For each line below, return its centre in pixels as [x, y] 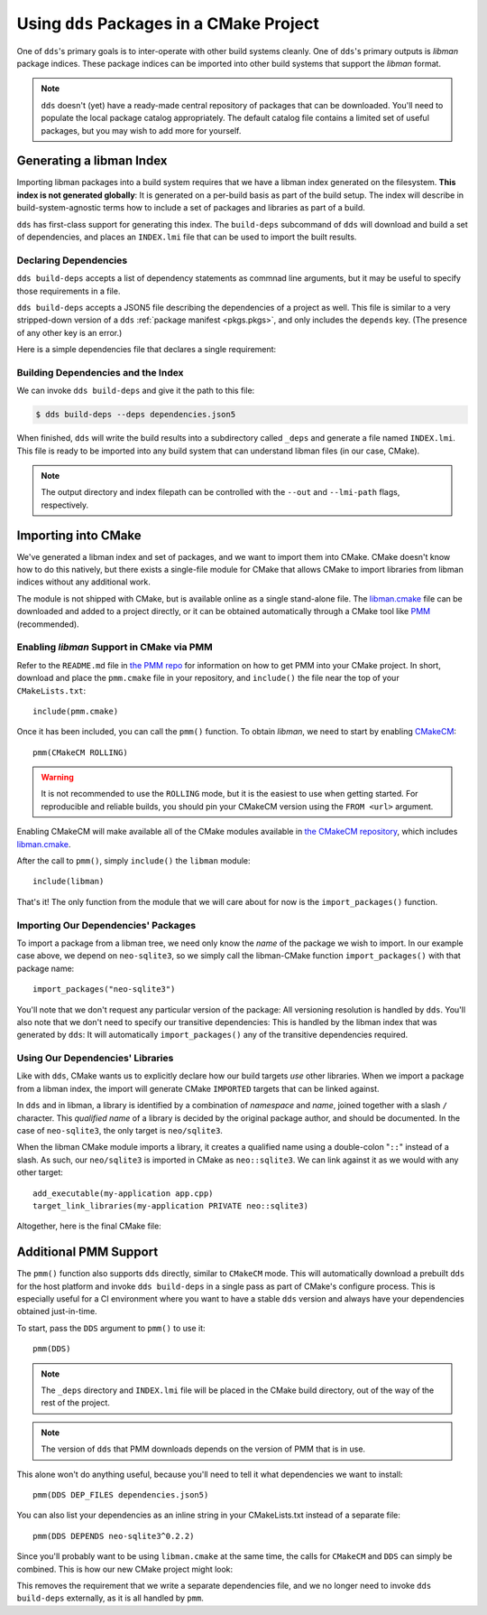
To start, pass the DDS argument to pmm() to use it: [111, 1328]
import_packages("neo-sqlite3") [104, 990]
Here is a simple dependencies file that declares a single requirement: [147, 350]
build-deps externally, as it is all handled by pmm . [110, 1598]
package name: [46, 968]
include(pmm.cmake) [76, 711]
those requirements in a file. [69, 291]
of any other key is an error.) [69, 332]
